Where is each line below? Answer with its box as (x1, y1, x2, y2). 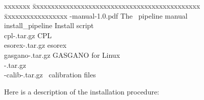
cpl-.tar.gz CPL (4, 30, 52, 40)
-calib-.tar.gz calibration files (4, 69, 96, 80)
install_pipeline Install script (4, 20, 94, 31)
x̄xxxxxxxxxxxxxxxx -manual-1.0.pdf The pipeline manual (4, 10, 188, 21)
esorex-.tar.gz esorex (4, 40, 66, 50)
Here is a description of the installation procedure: (4, 86, 160, 96)
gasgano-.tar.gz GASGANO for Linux (4, 49, 120, 60)
